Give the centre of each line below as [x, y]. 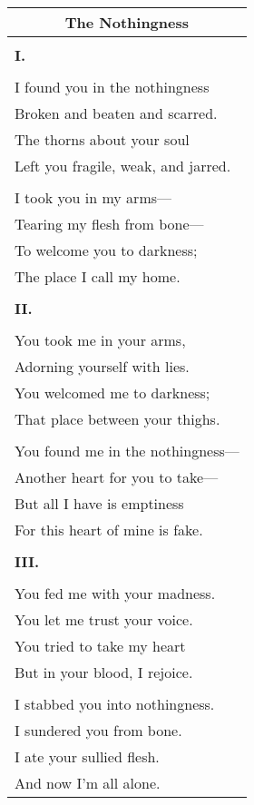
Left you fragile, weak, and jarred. [123, 166]
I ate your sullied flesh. [87, 756]
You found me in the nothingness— [127, 451]
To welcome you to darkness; [106, 250]
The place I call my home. [98, 276]
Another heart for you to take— [117, 477]
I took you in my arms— [93, 197]
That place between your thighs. [117, 419]
